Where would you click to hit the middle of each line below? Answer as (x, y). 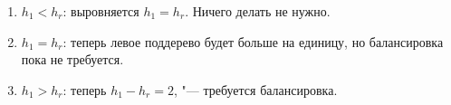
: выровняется (101, 11)
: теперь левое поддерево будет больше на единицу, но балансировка (253, 41)
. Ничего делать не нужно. (258, 11)
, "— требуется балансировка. (255, 89)
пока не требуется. (72, 59)
